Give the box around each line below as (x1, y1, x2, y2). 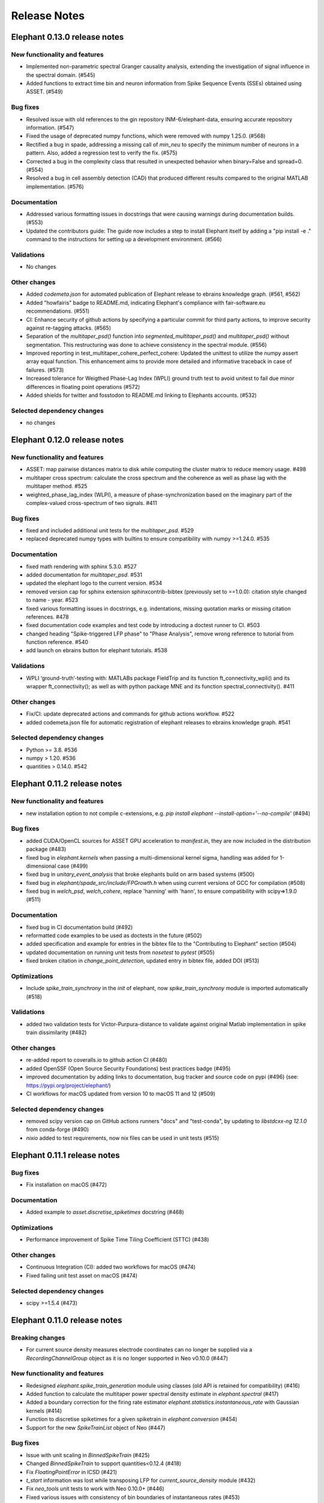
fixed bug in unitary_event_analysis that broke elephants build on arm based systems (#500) (26, 871, 255, 878)
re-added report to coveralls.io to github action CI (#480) (26, 1056, 167, 1064)
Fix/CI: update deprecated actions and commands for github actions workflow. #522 (26, 710, 235, 718)
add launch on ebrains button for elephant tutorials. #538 (26, 647, 168, 654)
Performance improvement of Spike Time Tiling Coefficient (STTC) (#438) (26, 1236, 209, 1243)
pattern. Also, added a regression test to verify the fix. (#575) (26, 149, 178, 156)
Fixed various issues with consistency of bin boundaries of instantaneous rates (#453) (26, 1493, 240, 1501)
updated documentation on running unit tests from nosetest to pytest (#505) (26, 949, 215, 956)
